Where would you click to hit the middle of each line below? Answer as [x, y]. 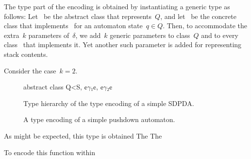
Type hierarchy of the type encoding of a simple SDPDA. [109, 103]
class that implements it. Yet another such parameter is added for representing [123, 44]
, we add [88, 35]
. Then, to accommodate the [205, 26]
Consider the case [30, 70]
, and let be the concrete [198, 16]
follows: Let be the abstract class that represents [78, 16]
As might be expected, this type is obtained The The [83, 135]
